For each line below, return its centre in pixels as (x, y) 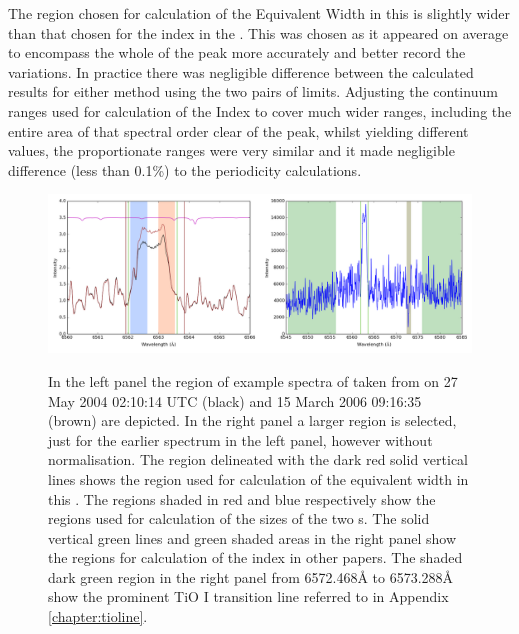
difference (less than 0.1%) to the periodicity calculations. (185, 169)
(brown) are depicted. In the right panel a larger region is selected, (252, 420)
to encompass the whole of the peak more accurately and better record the (237, 52)
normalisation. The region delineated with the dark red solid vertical (258, 459)
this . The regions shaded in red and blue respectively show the (242, 498)
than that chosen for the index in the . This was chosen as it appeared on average (258, 32)
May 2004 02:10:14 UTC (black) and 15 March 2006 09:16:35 (235, 400)
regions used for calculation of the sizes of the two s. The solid (239, 518)
